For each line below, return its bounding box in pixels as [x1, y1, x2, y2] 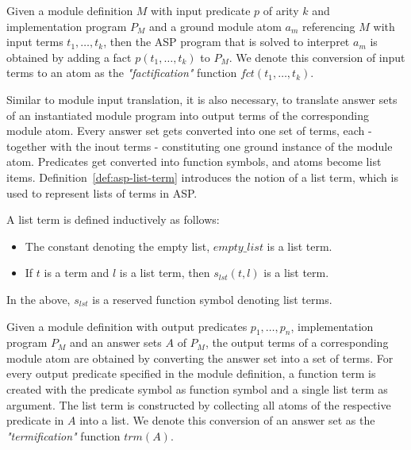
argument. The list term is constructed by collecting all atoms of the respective [6, 396, 391, 413]
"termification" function [6, 427, 121, 444]
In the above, [6, 290, 71, 307]
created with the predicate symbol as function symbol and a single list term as [6, 381, 388, 398]
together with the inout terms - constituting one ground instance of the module [6, 137, 393, 154]
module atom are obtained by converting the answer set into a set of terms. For [6, 349, 394, 366]
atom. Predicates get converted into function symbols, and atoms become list [6, 153, 382, 170]
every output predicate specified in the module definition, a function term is [6, 365, 376, 382]
